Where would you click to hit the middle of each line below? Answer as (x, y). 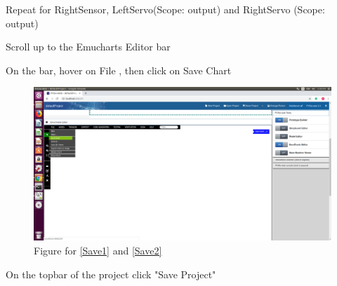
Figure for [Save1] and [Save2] (98, 250)
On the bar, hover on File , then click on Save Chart (119, 70)
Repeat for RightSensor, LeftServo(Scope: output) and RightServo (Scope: (165, 9)
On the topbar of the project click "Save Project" (111, 274)
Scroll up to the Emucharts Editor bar (88, 47)
